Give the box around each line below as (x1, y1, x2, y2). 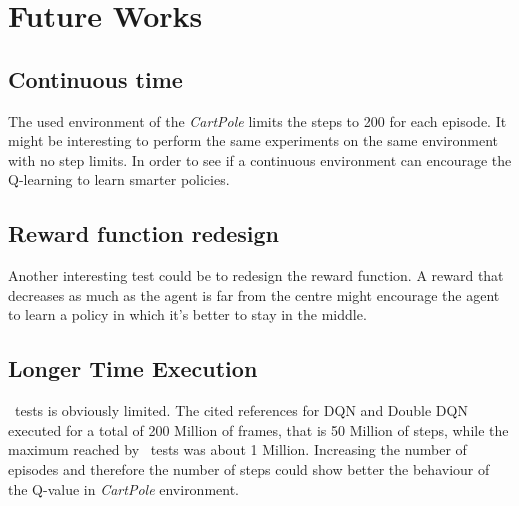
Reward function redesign (8, 218, 279, 249)
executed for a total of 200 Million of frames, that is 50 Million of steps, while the (8, 419, 509, 440)
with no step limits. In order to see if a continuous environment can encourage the (8, 149, 512, 170)
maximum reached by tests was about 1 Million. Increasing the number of (8, 439, 467, 460)
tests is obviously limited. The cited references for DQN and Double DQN (14, 400, 468, 421)
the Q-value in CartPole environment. (8, 478, 240, 499)
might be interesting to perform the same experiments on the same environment (8, 130, 499, 151)
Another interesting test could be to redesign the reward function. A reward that (8, 265, 504, 286)
